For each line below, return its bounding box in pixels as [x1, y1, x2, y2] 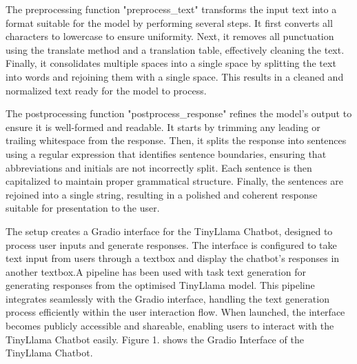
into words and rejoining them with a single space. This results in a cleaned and [6, 69, 344, 83]
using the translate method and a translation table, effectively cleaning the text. [6, 42, 345, 57]
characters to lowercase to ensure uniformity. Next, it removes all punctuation [6, 29, 334, 43]
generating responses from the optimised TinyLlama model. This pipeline [6, 278, 315, 292]
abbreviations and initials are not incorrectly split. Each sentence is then [6, 160, 312, 174]
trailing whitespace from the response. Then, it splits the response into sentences [6, 133, 347, 148]
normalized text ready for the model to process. [6, 83, 207, 97]
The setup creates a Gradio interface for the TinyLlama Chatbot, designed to [6, 223, 333, 238]
